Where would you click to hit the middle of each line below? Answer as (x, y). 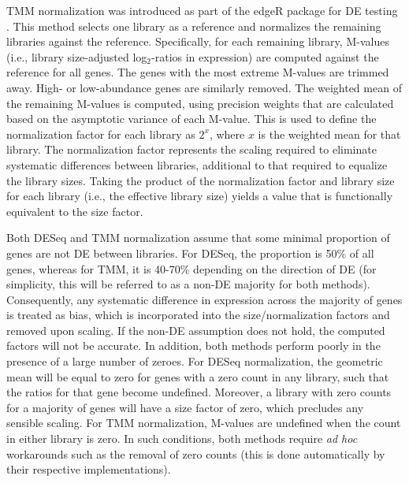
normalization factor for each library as (101, 134)
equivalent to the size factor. (75, 211)
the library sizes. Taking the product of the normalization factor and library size (201, 180)
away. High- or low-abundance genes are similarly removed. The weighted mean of (204, 87)
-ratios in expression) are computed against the (265, 56)
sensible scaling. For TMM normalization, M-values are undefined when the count (204, 423)
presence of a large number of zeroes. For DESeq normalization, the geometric (195, 361)
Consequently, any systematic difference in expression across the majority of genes (204, 299)
